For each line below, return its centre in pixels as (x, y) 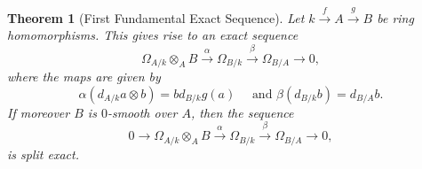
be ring (395, 17)
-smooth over (142, 112)
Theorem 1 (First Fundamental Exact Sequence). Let (156, 17)
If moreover (39, 112)
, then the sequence (242, 112)
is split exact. (43, 154)
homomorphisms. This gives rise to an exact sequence (153, 35)
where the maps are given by (84, 77)
